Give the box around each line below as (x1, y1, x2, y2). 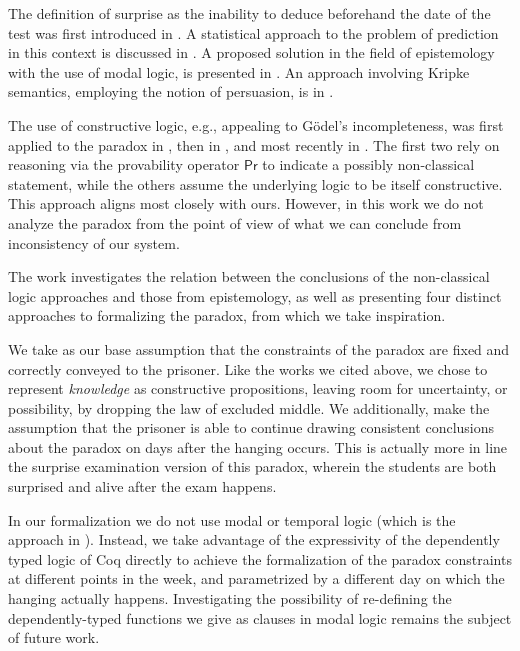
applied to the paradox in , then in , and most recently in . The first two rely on (8, 134, 500, 155)
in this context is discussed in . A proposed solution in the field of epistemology (8, 42, 495, 63)
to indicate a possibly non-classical (262, 154, 475, 175)
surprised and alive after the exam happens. (8, 476, 277, 497)
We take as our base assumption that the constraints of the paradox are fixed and (8, 338, 510, 359)
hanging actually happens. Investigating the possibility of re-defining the (8, 588, 452, 609)
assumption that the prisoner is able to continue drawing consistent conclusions (8, 417, 495, 438)
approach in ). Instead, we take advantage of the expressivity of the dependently (8, 529, 500, 550)
